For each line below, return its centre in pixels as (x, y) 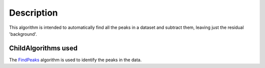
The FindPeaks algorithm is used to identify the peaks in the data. (75, 60)
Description (34, 13)
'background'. (23, 34)
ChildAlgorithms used (43, 48)
